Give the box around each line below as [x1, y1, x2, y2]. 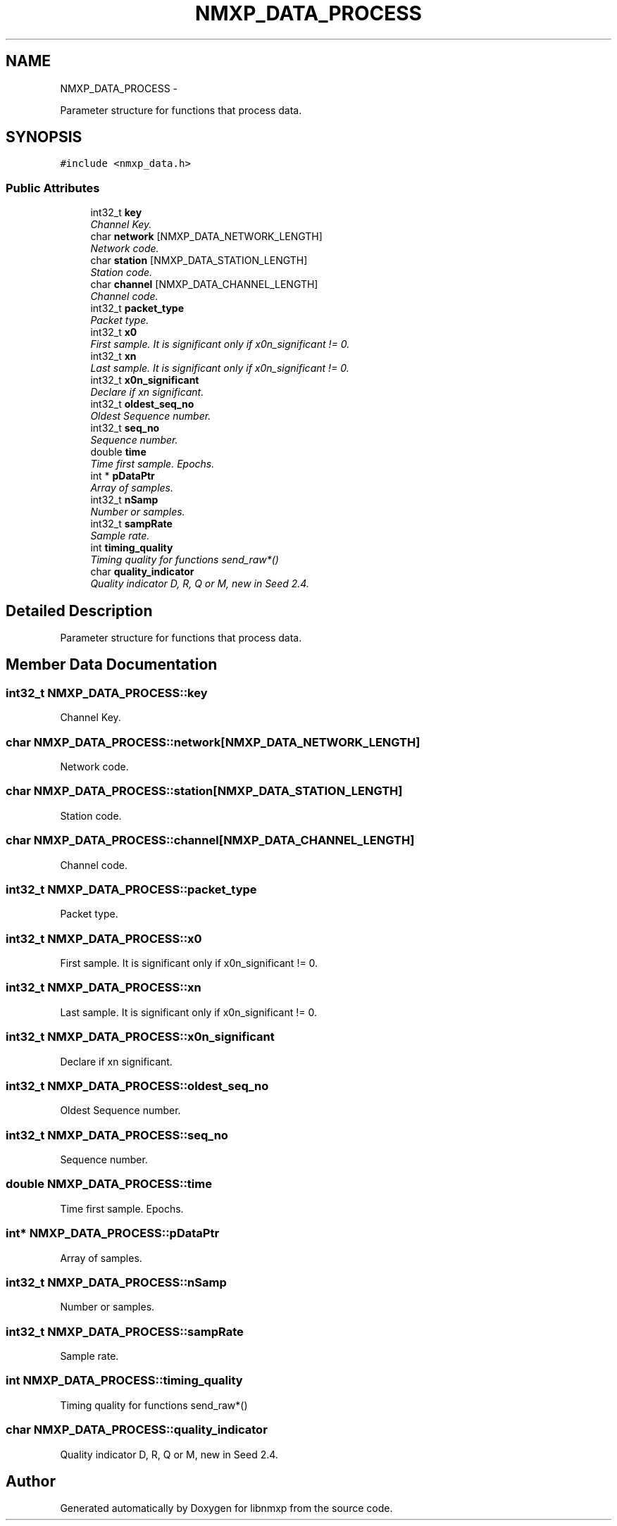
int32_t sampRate [90, 518, 173, 530]
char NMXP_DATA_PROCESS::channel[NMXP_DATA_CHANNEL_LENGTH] [6, 833, 415, 848]
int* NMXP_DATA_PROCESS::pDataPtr [6, 1226, 220, 1241]
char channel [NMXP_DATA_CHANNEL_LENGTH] [90, 278, 318, 291]
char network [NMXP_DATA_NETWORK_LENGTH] [90, 230, 323, 243]
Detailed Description [6, 601, 153, 620]
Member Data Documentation [6, 656, 218, 674]
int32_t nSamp [90, 494, 158, 506]
